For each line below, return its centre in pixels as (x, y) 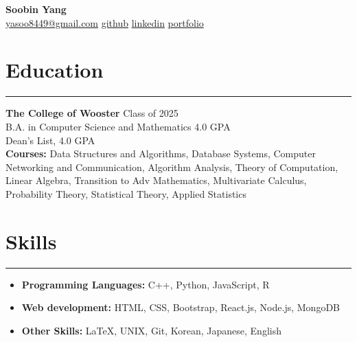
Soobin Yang (36, 9)
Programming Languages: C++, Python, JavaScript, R (146, 284)
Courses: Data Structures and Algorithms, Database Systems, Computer (161, 153)
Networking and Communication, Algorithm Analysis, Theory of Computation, (172, 167)
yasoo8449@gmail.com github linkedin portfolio (105, 22)
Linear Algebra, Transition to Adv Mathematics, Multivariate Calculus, (156, 180)
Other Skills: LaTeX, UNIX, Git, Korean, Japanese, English (151, 330)
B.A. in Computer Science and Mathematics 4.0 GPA (118, 126)
